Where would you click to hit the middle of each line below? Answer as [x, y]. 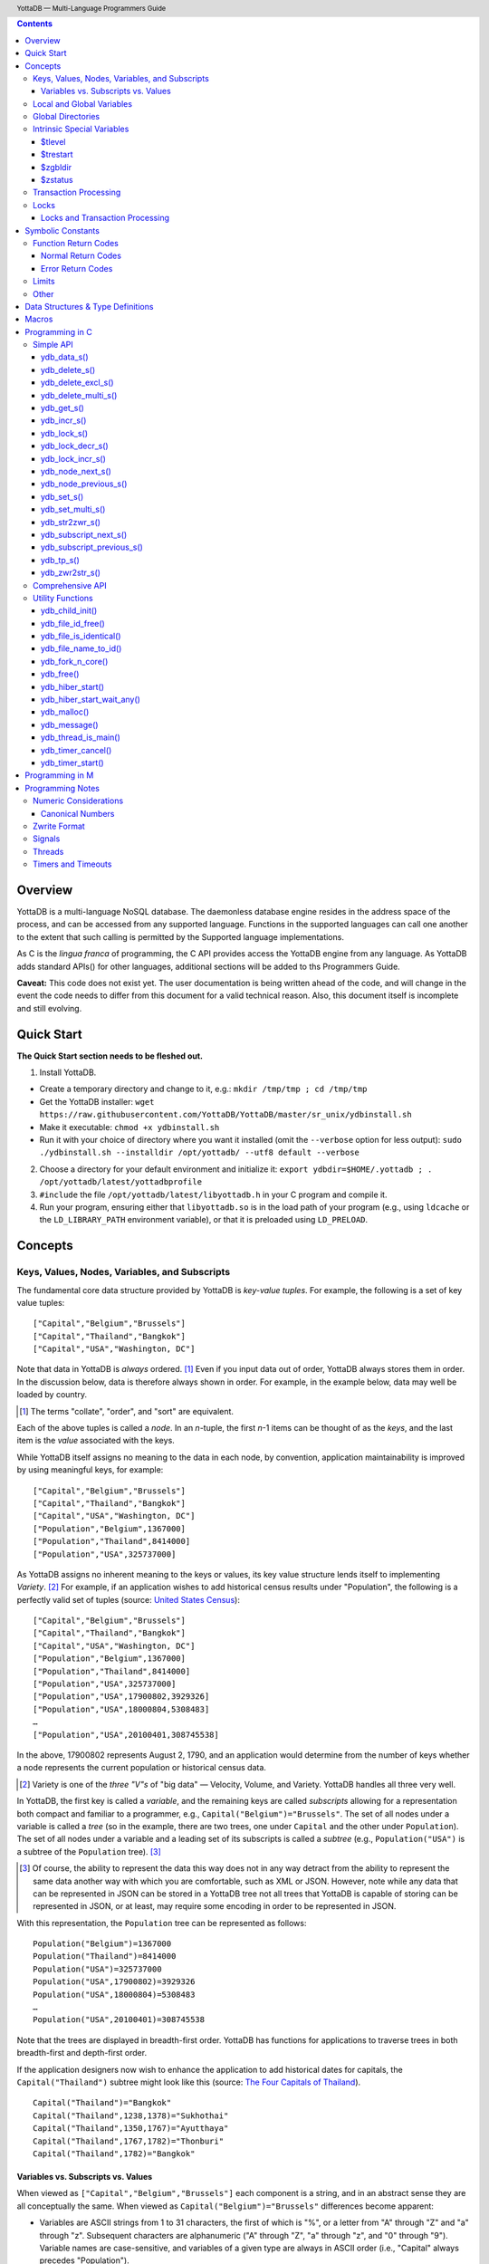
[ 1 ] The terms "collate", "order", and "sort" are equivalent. [127, 1411]
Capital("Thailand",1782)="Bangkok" [114, 2154]
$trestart [57, 155]
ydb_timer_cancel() [77, 750]
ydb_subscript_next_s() [84, 534]
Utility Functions [63, 598]
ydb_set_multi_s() [73, 509]
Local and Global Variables [83, 103]
